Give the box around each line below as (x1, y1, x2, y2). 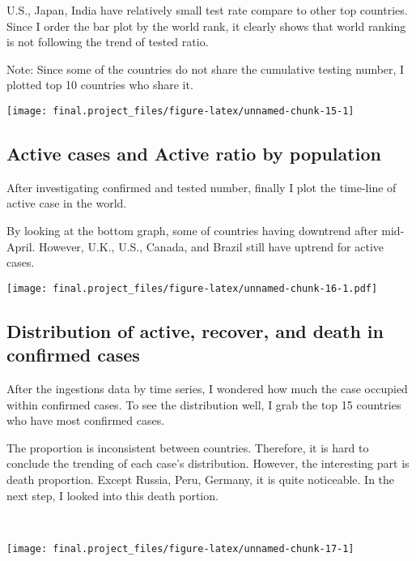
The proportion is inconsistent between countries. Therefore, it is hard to (6, 439, 369, 456)
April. (6, 238, 36, 255)
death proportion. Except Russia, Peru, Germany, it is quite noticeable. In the (6, 471, 395, 488)
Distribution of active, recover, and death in (6, 318, 384, 343)
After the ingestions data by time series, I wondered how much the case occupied (6, 380, 408, 397)
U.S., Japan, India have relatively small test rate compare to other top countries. (6, 2, 408, 18)
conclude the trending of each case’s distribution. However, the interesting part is (6, 455, 410, 472)
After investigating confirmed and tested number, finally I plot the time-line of (6, 178, 397, 195)
